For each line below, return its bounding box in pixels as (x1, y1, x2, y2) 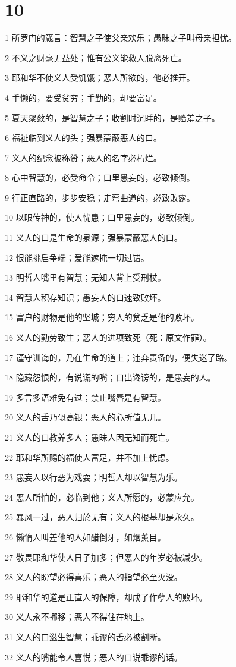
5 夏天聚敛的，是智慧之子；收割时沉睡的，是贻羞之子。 (5, 111, 220, 124)
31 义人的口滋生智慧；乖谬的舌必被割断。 (5, 630, 166, 643)
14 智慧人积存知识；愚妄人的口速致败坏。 (5, 291, 166, 303)
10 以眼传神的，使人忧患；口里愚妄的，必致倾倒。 (5, 211, 199, 224)
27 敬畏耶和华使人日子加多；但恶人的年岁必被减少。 (5, 550, 207, 563)
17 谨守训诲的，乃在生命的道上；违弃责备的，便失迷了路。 (5, 351, 232, 363)
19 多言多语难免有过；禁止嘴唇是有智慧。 (5, 391, 166, 403)
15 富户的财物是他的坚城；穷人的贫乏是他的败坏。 (5, 311, 199, 323)
